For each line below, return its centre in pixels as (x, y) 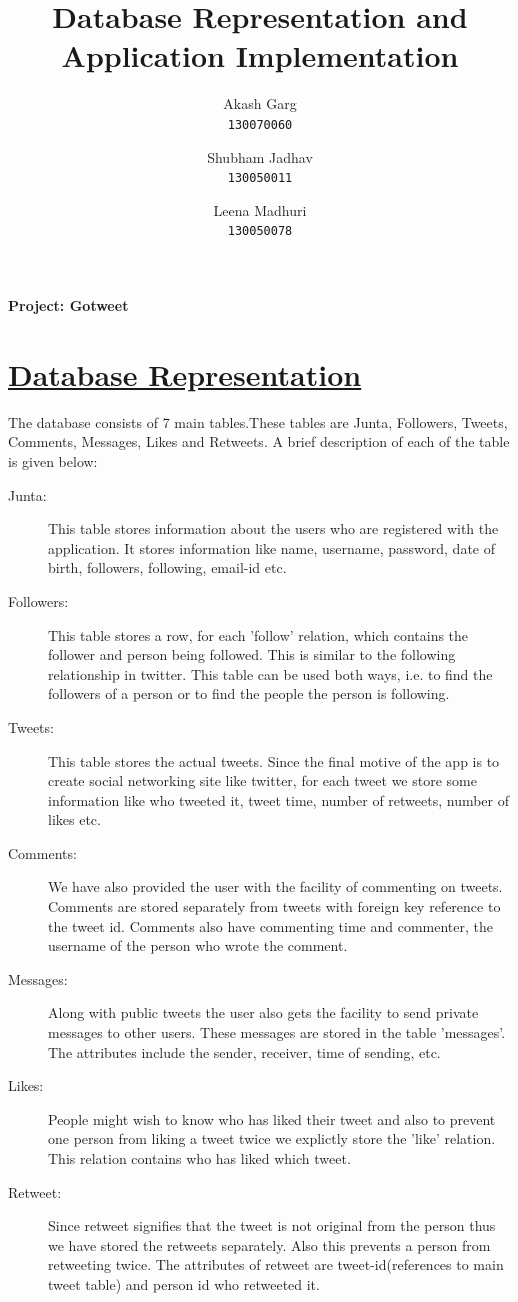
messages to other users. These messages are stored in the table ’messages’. (277, 1032)
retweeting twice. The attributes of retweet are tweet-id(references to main (276, 1264)
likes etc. (74, 819)
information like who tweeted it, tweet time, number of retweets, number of (279, 799)
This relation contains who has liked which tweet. (199, 1158)
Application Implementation (260, 55)
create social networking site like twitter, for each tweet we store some (262, 780)
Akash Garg (260, 103)
